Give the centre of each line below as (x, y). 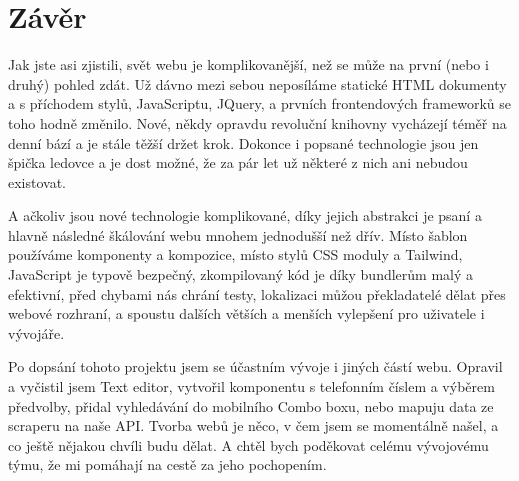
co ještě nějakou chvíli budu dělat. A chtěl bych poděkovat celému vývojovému (248, 444)
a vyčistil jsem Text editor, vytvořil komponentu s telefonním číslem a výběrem (251, 386)
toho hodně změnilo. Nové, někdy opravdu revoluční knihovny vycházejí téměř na (257, 122)
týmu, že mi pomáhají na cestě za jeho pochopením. (167, 464)
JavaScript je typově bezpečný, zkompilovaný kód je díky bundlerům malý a (241, 274)
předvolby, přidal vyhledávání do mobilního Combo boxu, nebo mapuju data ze (251, 405)
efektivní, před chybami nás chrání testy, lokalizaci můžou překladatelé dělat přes (257, 293)
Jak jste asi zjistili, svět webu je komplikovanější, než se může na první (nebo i (248, 64)
